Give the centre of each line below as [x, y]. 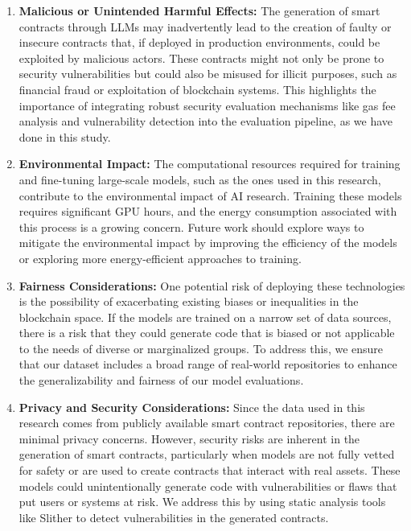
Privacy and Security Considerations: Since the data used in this [192, 407]
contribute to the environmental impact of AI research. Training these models [210, 195]
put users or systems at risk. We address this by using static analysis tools [202, 502]
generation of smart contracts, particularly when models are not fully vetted [207, 454]
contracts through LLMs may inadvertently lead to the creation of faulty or [205, 26]
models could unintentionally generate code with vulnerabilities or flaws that [208, 486]
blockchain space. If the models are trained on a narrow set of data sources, [205, 317]
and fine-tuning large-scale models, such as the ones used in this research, [200, 179]
